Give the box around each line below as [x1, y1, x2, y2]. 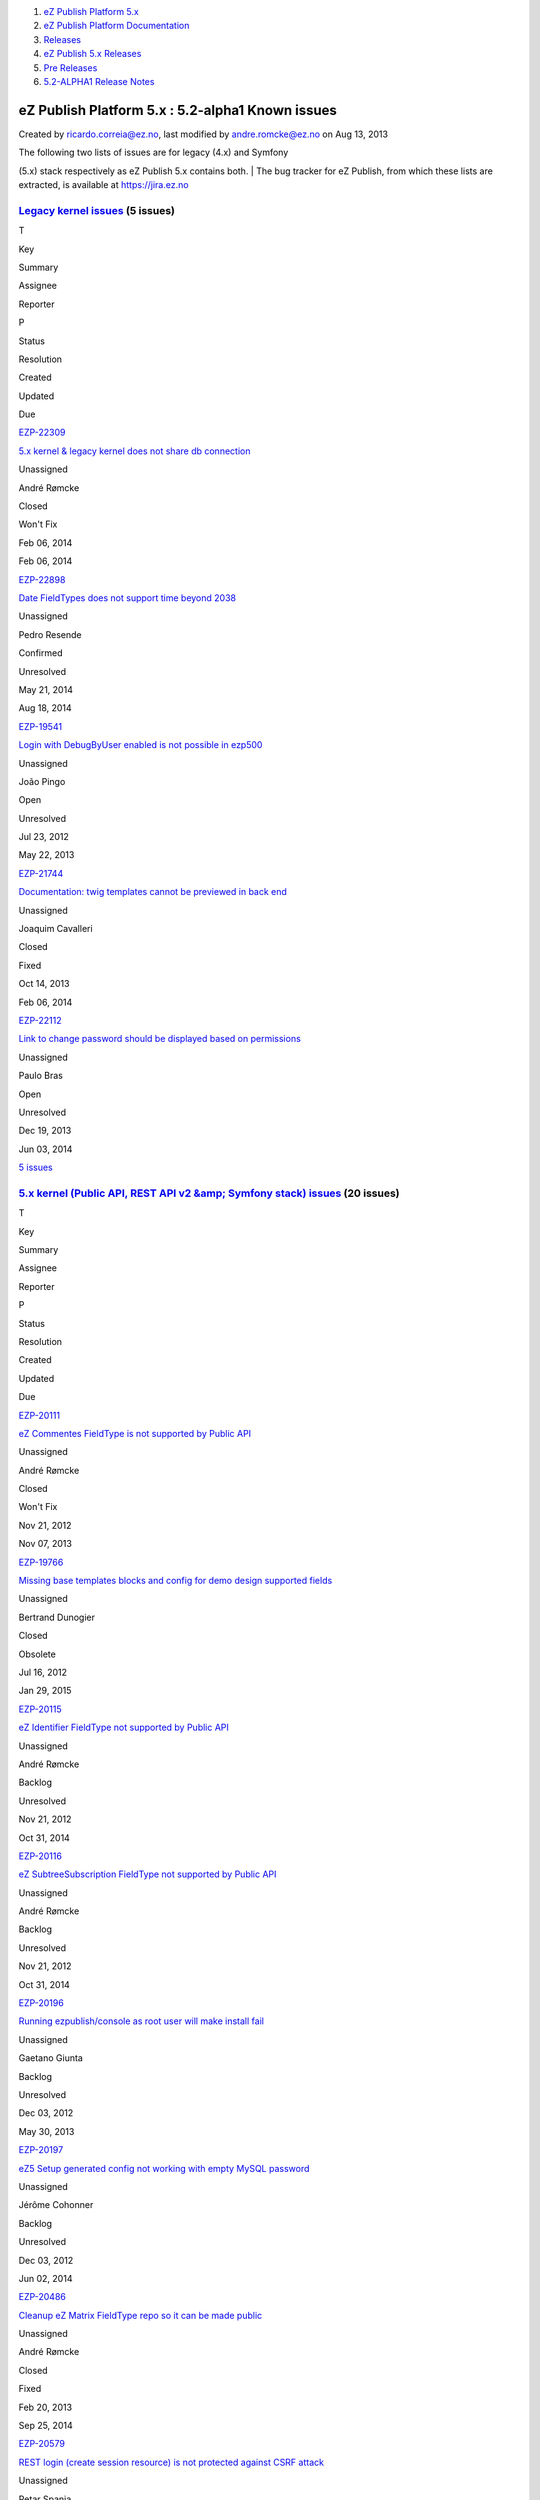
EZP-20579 [18, 2438, 65, 2450]
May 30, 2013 [18, 2125, 75, 2137]
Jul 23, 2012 [18, 831, 70, 843]
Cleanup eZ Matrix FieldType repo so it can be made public [18, 2309, 263, 2321]
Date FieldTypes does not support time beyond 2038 [18, 591, 237, 604]
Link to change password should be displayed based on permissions [18, 1033, 302, 1045]
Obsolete [18, 1648, 57, 1660]
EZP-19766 [18, 1556, 64, 1568]
